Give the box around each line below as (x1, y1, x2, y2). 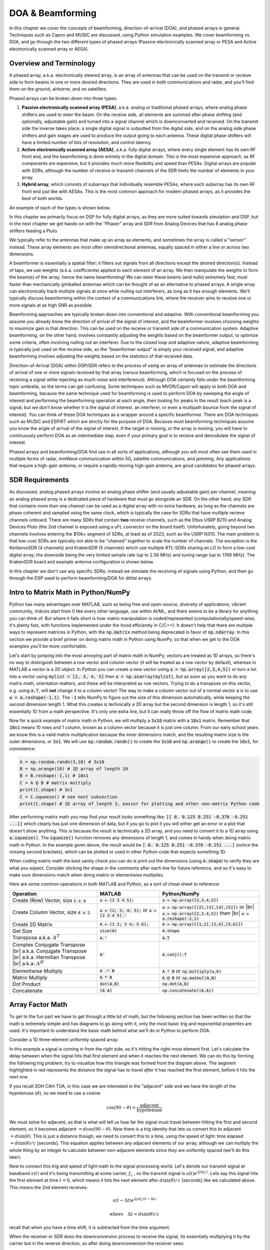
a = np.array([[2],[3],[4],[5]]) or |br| (162, 903, 254, 910)
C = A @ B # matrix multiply (19, 780, 91, 785)
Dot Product (12, 980, 41, 987)
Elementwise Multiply (12, 967, 62, 974)
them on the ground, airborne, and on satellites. (9, 86, 107, 92)
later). (9, 1154, 22, 1160)
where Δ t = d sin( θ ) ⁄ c (109, 1211, 159, 1217)
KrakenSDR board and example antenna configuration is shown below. (9, 559, 154, 565)
